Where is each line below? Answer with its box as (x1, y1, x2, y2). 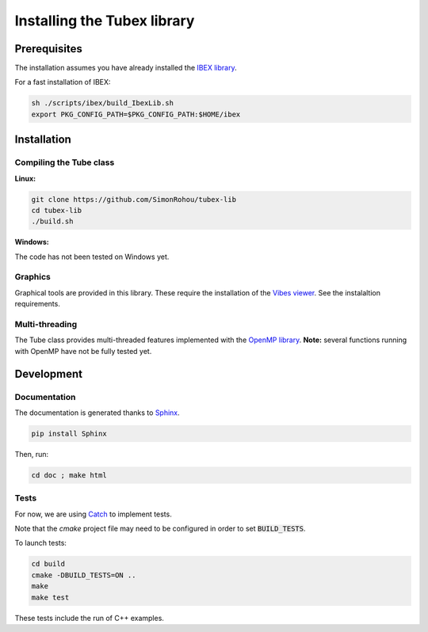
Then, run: (14, 449, 49, 459)
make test (31, 592, 70, 602)
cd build (31, 559, 66, 569)
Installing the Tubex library (14, 12, 195, 29)
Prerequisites (14, 42, 82, 55)
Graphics (14, 272, 51, 283)
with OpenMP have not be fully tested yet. (14, 346, 152, 356)
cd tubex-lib (31, 206, 82, 215)
